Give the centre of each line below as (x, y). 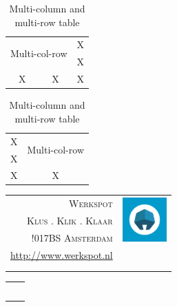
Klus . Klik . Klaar (70, 221)
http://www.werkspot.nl (62, 254)
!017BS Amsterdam (72, 237)
